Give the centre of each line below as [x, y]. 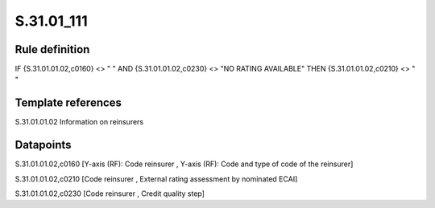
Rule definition [52, 49]
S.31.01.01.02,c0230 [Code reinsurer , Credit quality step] [110, 194]
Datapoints [43, 145]
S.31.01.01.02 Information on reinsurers [79, 122]
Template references [68, 103]
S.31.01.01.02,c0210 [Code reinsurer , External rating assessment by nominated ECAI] [156, 179]
